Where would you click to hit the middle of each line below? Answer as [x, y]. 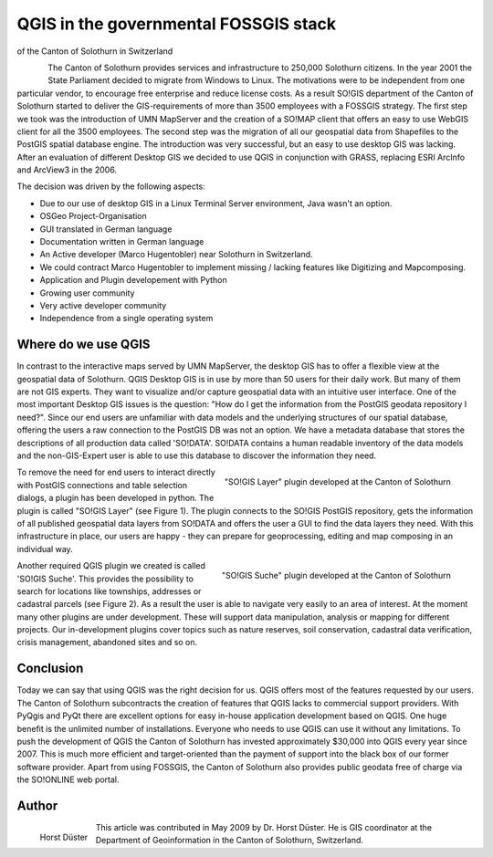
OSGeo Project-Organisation [94, 216]
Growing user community [87, 293]
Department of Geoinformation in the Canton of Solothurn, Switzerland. [230, 841]
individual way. [45, 549]
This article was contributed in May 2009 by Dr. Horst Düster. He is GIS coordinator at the [264, 828]
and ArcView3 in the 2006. [67, 170]
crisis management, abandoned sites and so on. [107, 643]
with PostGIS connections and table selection [102, 485]
